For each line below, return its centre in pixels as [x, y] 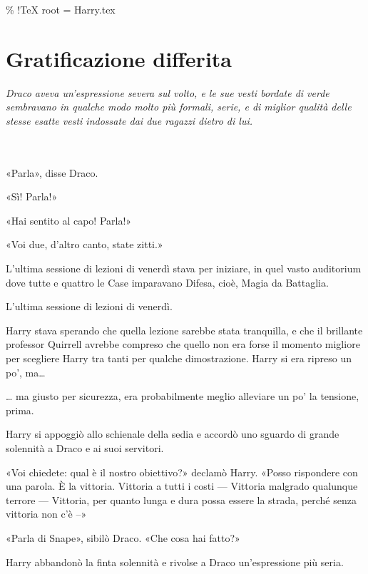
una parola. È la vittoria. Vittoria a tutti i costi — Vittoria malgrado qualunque [182, 486]
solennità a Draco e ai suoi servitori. [85, 448]
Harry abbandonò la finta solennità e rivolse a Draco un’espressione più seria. [175, 562]
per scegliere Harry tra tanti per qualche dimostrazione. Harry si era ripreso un [179, 358]
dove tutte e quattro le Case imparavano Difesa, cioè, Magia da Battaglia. [167, 282]
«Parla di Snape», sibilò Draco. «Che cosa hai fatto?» [123, 537]
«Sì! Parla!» [32, 196]
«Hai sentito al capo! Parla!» [69, 220]
